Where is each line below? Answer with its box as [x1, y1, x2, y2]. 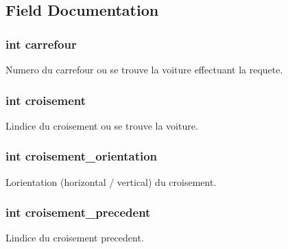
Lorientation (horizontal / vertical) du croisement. [5, 174, 217, 189]
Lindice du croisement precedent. [5, 230, 144, 245]
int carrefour [5, 35, 77, 52]
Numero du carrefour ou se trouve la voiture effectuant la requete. [5, 62, 283, 76]
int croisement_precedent [5, 204, 151, 221]
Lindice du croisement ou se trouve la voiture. [5, 118, 198, 132]
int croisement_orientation [5, 147, 158, 165]
